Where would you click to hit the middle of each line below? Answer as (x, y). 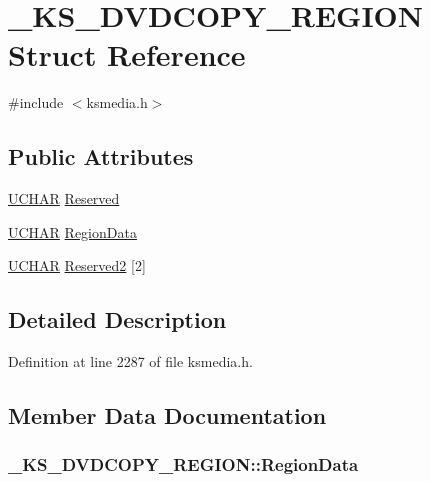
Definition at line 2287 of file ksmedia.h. (130, 361)
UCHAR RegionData (72, 231)
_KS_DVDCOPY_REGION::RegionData (183, 464)
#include (36, 102)
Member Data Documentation (167, 415)
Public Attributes (101, 156)
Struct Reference (127, 54)
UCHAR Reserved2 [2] (77, 265)
